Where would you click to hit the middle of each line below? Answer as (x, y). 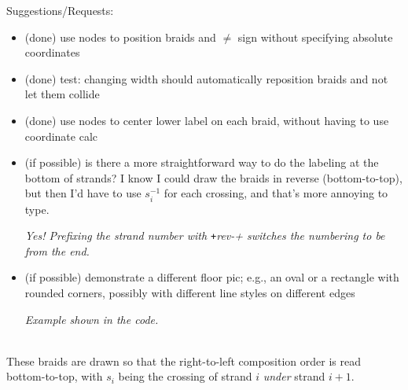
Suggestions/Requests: (60, 10)
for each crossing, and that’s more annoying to (276, 193)
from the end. (57, 250)
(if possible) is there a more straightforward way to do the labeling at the (202, 162)
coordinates (52, 52)
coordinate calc (61, 136)
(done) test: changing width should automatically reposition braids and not (206, 78)
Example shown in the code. (92, 319)
